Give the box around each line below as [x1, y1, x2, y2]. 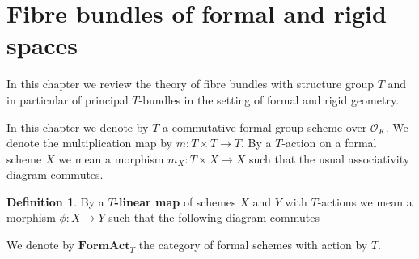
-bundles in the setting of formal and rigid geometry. [138, 91, 400, 108]
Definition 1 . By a [6, 193, 104, 210]
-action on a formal [281, 134, 377, 151]
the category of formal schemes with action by [138, 236, 368, 253]
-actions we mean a [317, 193, 413, 210]
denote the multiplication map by [6, 134, 172, 151]
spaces [6, 28, 78, 62]
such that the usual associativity [248, 150, 410, 167]
